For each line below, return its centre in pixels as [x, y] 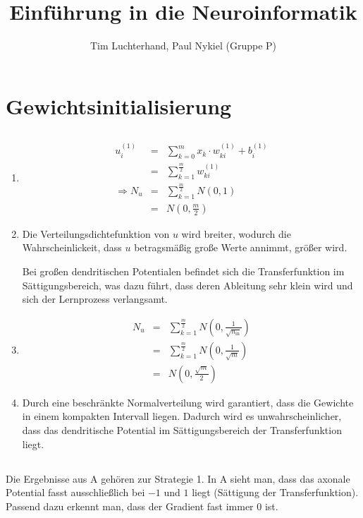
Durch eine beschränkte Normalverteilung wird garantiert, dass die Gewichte [188, 402]
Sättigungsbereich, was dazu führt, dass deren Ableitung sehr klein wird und [187, 285]
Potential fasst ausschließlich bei [75, 492]
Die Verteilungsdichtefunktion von [96, 233]
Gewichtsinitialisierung [119, 106]
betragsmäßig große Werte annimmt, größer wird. [241, 247]
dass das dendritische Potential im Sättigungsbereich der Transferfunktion [182, 430]
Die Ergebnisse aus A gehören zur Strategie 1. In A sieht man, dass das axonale [178, 478]
